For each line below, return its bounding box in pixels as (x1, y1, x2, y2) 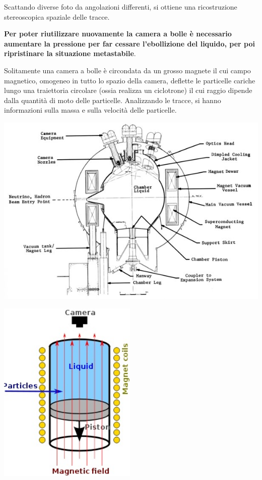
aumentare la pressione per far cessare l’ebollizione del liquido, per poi (4, 38, 255, 49)
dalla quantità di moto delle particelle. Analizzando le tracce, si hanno (4, 94, 221, 105)
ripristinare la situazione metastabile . (4, 48, 136, 59)
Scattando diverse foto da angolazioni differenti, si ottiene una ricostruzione (4, 2, 237, 12)
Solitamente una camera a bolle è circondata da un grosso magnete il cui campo (4, 65, 251, 75)
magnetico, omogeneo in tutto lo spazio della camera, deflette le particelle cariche (4, 75, 255, 85)
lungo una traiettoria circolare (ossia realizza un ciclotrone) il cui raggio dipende (4, 85, 252, 95)
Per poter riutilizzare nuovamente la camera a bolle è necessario (4, 28, 232, 39)
